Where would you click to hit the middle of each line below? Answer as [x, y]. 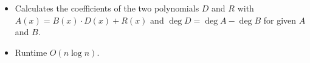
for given [280, 20]
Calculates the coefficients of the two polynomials [107, 8]
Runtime [31, 52]
